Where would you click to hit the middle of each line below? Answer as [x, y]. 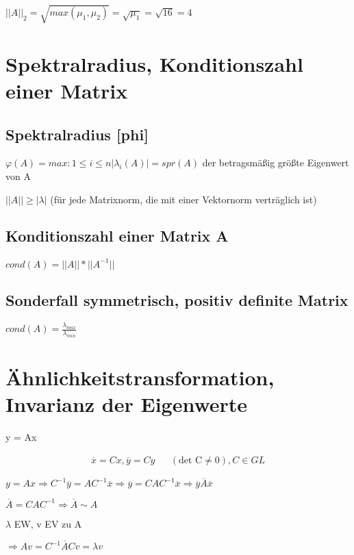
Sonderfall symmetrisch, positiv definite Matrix [177, 300]
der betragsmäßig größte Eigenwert [276, 163]
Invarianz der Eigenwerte [127, 404]
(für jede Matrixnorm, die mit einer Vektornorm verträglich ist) [184, 199]
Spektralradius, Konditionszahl [154, 63]
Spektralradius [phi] [77, 134]
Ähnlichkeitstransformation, [140, 377]
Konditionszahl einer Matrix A [117, 236]
